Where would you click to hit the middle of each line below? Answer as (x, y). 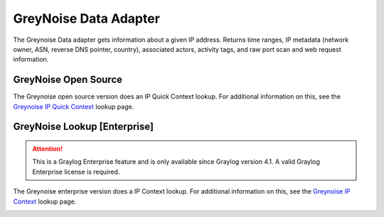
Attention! (48, 149)
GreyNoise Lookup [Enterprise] (84, 127)
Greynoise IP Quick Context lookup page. (74, 106)
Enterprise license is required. (76, 172)
